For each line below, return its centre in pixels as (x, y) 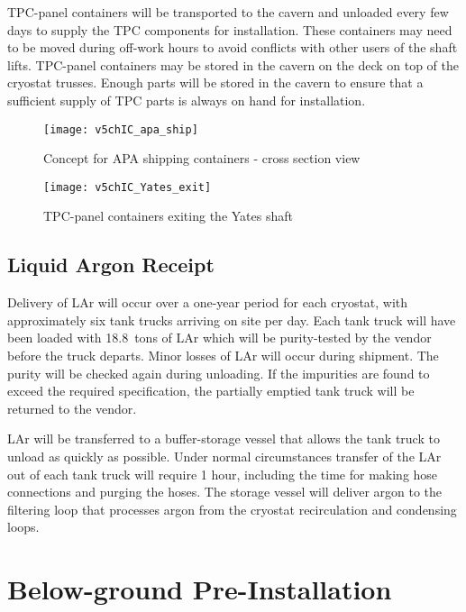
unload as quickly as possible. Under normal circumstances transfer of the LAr (224, 457)
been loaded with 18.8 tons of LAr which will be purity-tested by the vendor (219, 338)
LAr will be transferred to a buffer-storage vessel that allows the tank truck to (224, 438)
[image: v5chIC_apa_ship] (121, 129)
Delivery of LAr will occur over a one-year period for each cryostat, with (208, 302)
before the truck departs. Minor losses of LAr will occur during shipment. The (223, 356)
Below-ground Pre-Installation (200, 589)
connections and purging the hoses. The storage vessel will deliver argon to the (225, 492)
